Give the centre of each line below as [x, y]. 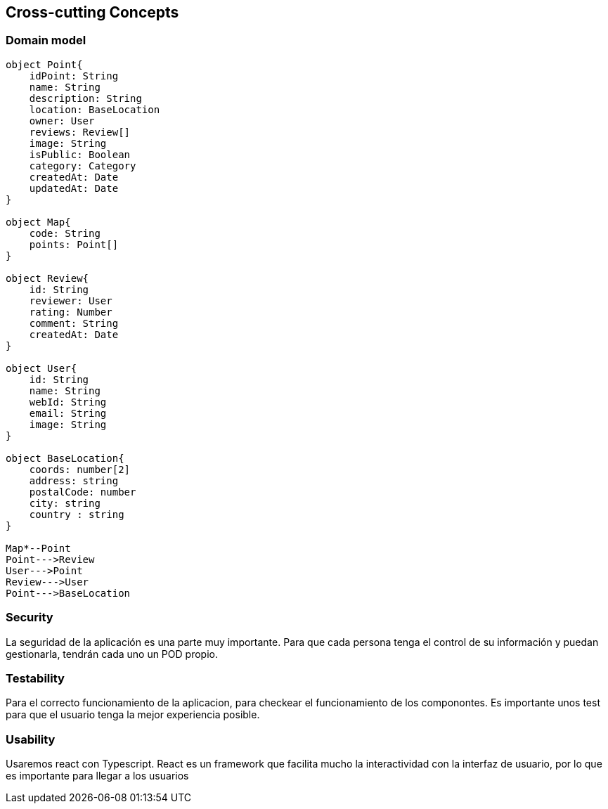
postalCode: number [83, 492]
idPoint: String [74, 76]
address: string [74, 480]
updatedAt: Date [74, 188]
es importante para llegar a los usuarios [97, 776]
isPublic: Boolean [80, 154]
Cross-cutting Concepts [92, 12]
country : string [77, 514]
